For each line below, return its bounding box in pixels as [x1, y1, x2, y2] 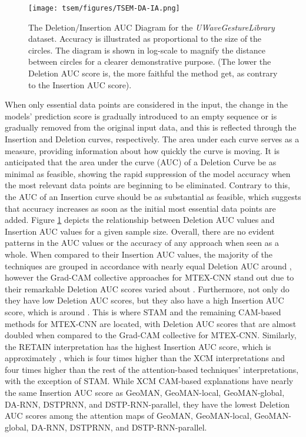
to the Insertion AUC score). [28, 78, 132, 91]
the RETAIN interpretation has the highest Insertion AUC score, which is [5, 340, 271, 352]
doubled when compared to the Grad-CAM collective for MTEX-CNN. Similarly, [5, 329, 297, 341]
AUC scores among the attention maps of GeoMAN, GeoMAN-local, [5, 409, 252, 422]
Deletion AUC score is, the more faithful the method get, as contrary [28, 67, 278, 79]
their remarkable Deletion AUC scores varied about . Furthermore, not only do [5, 282, 290, 295]
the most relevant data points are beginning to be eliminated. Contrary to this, [5, 179, 290, 191]
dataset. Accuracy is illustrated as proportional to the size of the [28, 32, 262, 45]
